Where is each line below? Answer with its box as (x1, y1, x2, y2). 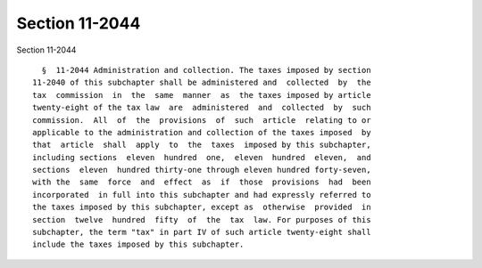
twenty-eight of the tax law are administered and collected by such (32, 102, 371, 113)
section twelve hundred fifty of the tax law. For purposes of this (32, 215, 371, 224)
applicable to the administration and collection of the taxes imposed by (32, 127, 371, 137)
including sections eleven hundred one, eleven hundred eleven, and (32, 152, 371, 162)
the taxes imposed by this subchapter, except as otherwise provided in (32, 202, 371, 213)
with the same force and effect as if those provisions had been (32, 177, 371, 187)
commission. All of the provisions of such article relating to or (32, 115, 371, 125)
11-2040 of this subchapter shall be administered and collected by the (32, 77, 371, 88)
